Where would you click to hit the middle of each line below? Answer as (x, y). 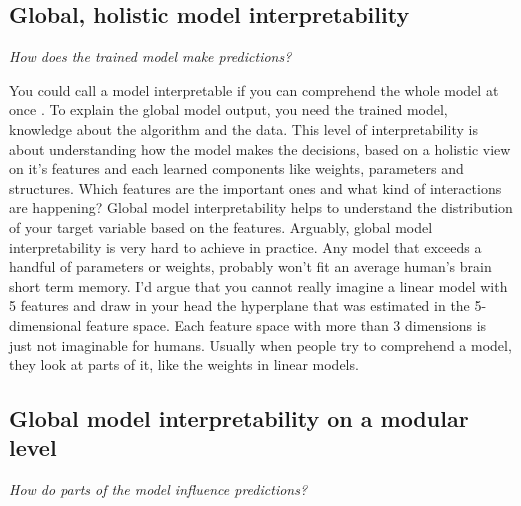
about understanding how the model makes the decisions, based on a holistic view (260, 148)
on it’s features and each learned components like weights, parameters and (236, 168)
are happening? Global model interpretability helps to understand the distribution (261, 207)
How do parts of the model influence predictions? (158, 489)
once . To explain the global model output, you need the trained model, (228, 109)
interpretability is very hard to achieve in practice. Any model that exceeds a (245, 246)
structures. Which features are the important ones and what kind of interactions (255, 187)
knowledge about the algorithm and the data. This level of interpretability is (243, 128)
